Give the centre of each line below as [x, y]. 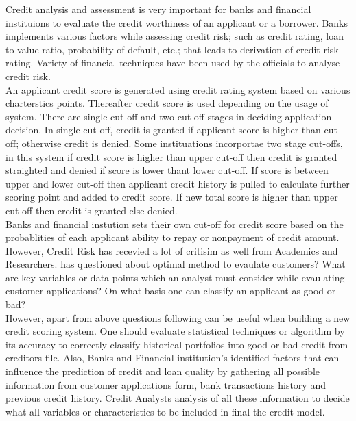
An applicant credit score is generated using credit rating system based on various [178, 89]
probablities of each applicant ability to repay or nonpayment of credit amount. [173, 237]
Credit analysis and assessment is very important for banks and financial [158, 9]
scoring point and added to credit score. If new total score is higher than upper [172, 197]
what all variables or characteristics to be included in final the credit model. [165, 411]
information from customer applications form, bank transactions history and [166, 384]
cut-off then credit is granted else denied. [92, 210]
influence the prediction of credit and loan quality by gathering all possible [163, 371]
